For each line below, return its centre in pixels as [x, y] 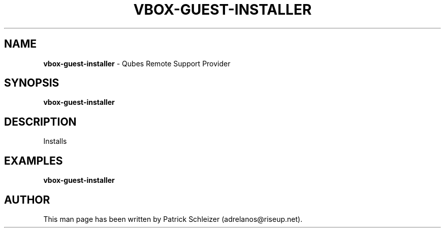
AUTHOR [27, 200]
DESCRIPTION [40, 122]
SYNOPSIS [32, 83]
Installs [55, 141]
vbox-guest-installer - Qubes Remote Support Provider [137, 63]
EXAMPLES [34, 161]
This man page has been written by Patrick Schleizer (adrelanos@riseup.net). [173, 219]
